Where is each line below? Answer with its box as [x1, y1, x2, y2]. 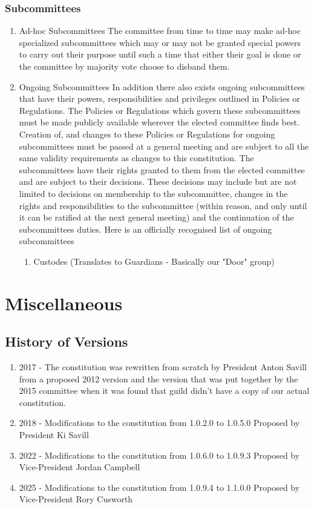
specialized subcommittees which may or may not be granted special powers [19, 36, 301, 48]
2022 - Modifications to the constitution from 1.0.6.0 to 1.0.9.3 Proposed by [19, 448, 300, 461]
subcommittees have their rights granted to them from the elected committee [19, 163, 305, 176]
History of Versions [5, 332, 128, 351]
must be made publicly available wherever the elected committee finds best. [19, 116, 299, 128]
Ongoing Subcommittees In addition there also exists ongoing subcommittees [19, 80, 305, 93]
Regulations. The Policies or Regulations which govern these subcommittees [19, 104, 301, 116]
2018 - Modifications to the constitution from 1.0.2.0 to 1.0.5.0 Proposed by [19, 416, 300, 429]
